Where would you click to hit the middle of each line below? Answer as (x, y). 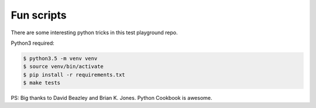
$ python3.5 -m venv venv (60, 58)
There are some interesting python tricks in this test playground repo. (94, 33)
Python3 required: (33, 43)
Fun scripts (39, 15)
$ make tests (42, 83)
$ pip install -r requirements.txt (74, 75)
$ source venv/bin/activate (63, 66)
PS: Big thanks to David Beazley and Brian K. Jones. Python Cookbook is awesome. (111, 98)
